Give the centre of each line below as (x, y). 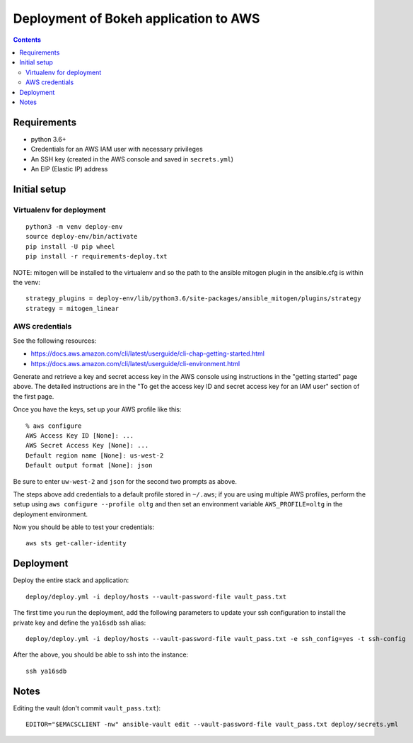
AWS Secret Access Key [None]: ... (87, 446)
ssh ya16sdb (46, 671)
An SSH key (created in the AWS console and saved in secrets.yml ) (132, 159)
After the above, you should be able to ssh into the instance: (101, 654)
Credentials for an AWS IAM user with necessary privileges (117, 149)
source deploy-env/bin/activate (82, 237)
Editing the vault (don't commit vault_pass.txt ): (87, 708)
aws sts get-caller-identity (76, 543)
